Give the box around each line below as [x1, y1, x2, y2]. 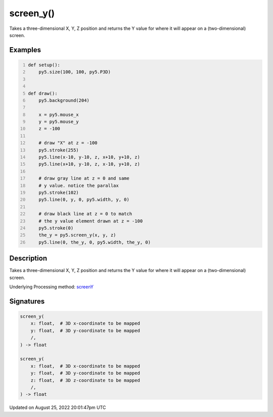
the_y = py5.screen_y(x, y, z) [38, 232, 116, 238]
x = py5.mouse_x [38, 111, 79, 118]
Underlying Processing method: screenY [9, 284, 94, 290]
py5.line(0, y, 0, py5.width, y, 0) [38, 197, 130, 203]
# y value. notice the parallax [38, 182, 119, 188]
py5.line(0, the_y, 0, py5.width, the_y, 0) [38, 239, 151, 245]
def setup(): [28, 62, 61, 68]
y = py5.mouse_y [38, 119, 79, 125]
